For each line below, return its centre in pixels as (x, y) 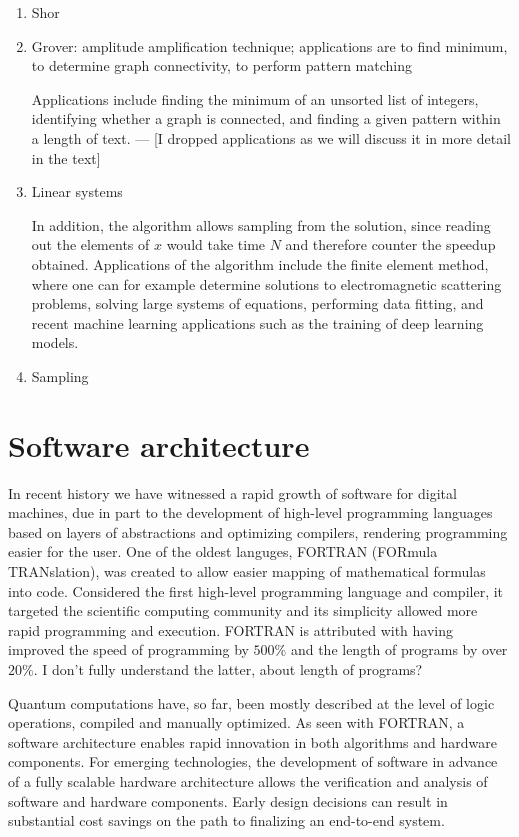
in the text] (66, 157)
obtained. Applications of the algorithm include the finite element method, (260, 263)
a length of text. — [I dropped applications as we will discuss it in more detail (271, 137)
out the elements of (90, 244)
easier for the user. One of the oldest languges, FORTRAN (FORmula (223, 551)
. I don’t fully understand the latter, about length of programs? (228, 668)
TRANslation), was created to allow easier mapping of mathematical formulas (247, 571)
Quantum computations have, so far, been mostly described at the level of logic (251, 702)
